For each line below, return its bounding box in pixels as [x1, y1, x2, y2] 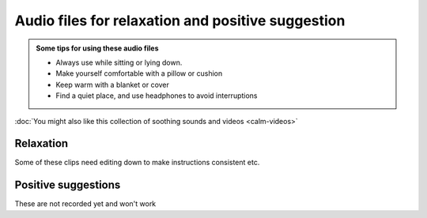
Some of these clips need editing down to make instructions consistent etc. [14, 158, 260, 167]
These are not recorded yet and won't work [14, 199, 157, 209]
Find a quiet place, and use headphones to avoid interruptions [55, 91, 258, 100]
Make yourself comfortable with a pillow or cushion [55, 69, 223, 78]
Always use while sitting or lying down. [55, 58, 183, 67]
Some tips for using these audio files [36, 43, 159, 53]
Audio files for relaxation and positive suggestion [14, 12, 346, 29]
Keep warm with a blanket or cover [55, 80, 170, 89]
